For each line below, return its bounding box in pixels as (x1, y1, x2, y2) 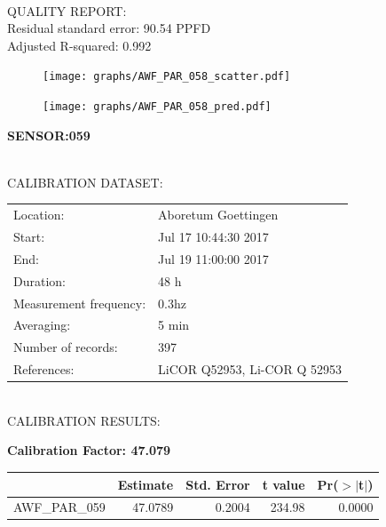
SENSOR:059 (7, 125, 91, 144)
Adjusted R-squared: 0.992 (7, 36, 152, 54)
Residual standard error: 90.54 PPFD (7, 19, 211, 37)
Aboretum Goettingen (158, 205, 279, 224)
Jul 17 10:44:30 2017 (158, 228, 269, 246)
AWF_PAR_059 (13, 498, 106, 516)
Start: (13, 228, 45, 246)
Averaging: (13, 315, 71, 334)
